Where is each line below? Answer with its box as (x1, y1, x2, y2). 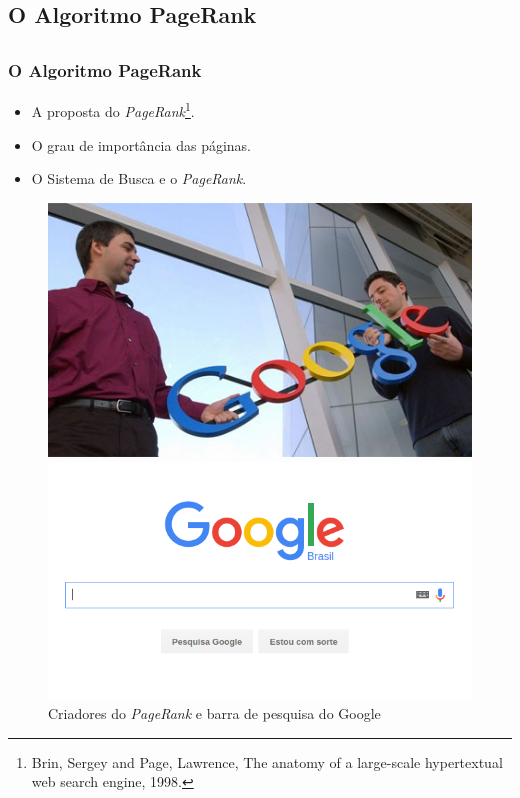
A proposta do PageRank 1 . (31, 98, 195, 122)
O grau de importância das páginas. (31, 134, 251, 155)
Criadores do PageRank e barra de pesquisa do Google (48, 703, 381, 724)
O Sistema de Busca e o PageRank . (31, 168, 247, 189)
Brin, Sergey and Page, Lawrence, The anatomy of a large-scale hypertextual (31, 751, 503, 772)
